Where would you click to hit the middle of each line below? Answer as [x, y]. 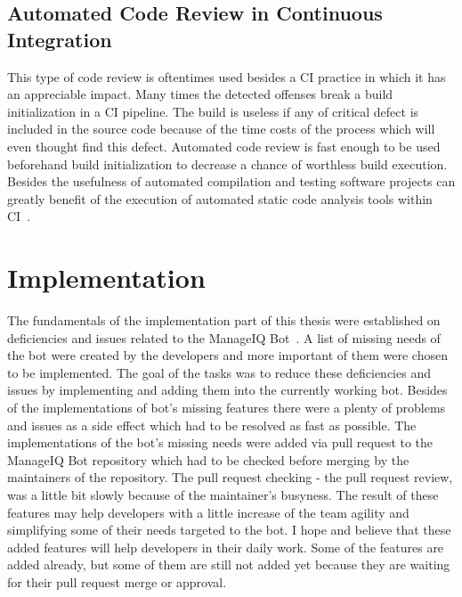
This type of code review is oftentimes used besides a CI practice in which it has [227, 76]
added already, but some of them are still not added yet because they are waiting [229, 564]
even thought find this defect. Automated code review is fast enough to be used [224, 146]
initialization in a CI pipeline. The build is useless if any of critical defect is [213, 111]
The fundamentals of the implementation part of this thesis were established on [224, 320]
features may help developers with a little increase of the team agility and [208, 512]
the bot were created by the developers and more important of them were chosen [227, 355]
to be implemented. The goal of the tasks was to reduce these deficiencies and [219, 372]
